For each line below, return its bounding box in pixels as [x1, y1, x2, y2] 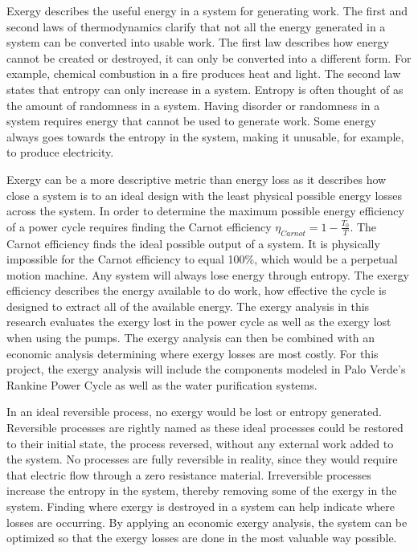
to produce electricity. [6, 144, 114, 161]
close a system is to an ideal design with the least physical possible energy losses [6, 186, 403, 203]
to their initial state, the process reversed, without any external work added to [6, 435, 394, 451]
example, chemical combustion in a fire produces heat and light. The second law [6, 65, 401, 82]
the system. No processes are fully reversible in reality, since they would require [6, 451, 398, 467]
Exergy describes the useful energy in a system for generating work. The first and [6, 2, 408, 18]
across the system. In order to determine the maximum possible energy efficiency [6, 202, 404, 219]
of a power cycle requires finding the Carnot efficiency [6, 218, 272, 235]
